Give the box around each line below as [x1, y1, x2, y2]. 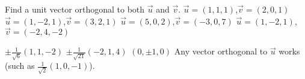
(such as [5, 59, 35, 72]
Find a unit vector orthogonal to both [5, 3, 145, 15]
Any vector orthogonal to [174, 45, 268, 57]
